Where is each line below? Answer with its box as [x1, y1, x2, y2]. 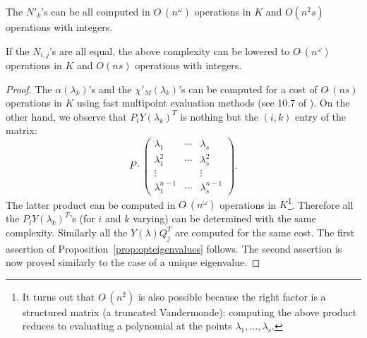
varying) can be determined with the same [133, 211, 316, 226]
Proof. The [6, 81, 52, 96]
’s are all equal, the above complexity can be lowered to [49, 43, 290, 58]
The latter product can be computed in [6, 197, 176, 212]
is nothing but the [180, 109, 258, 123]
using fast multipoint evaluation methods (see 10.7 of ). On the [77, 95, 350, 110]
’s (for [69, 211, 95, 226]
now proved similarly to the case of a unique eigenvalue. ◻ [6, 255, 260, 270]
